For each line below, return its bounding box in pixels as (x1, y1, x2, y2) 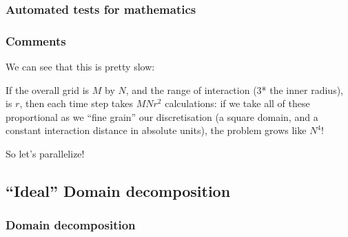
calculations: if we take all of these (165, 96, 310, 111)
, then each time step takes (19, 96, 134, 111)
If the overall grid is (6, 82, 90, 97)
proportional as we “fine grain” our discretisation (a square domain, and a (6, 109, 318, 124)
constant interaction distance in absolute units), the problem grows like (6, 123, 307, 138)
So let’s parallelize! (6, 146, 85, 161)
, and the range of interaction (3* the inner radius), (125, 82, 343, 97)
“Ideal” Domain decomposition (6, 180, 231, 202)
